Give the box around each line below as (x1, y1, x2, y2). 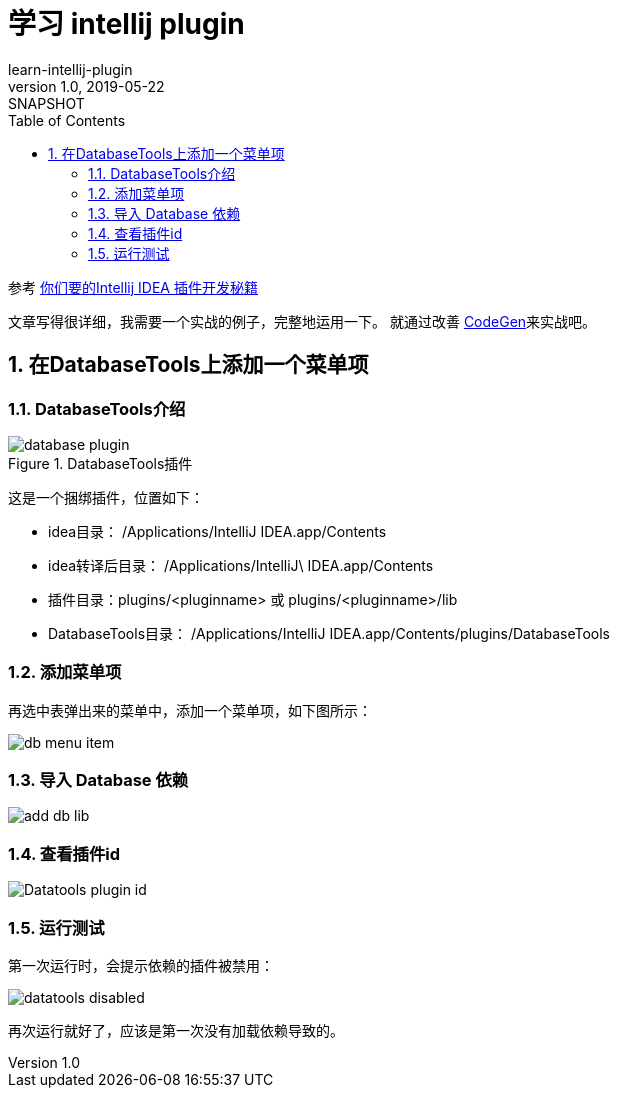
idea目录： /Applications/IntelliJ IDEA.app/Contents (48, 522, 387, 540)
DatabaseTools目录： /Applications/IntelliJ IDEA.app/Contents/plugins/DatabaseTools (48, 624, 610, 642)
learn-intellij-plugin (8, 60, 133, 78)
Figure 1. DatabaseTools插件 (8, 454, 193, 472)
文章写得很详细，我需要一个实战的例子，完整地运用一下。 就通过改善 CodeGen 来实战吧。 (8, 312, 597, 330)
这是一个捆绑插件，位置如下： (8, 488, 204, 506)
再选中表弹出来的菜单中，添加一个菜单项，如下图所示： (8, 701, 372, 719)
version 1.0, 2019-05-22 (8, 77, 165, 95)
